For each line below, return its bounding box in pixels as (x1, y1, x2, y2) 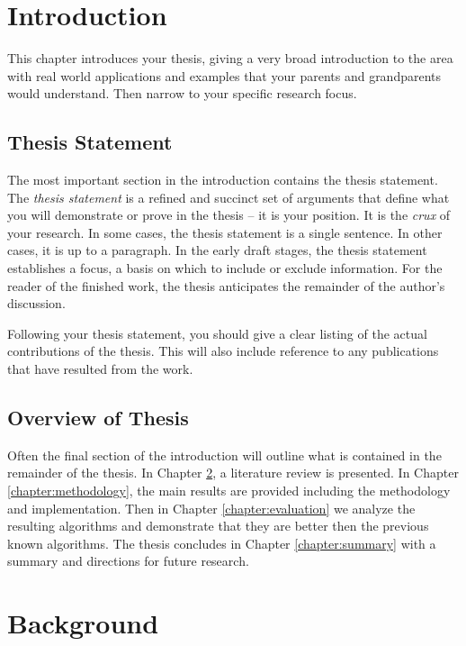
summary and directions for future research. (7, 551, 249, 570)
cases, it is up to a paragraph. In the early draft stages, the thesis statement (7, 241, 427, 259)
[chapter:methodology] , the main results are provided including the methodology (7, 481, 451, 500)
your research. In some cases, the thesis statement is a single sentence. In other (7, 223, 443, 241)
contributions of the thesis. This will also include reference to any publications (7, 341, 439, 360)
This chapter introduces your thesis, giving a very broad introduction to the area (7, 49, 453, 68)
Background (7, 605, 159, 641)
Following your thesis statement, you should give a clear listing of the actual (7, 323, 427, 342)
